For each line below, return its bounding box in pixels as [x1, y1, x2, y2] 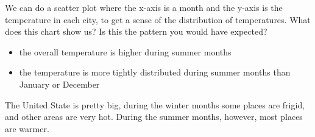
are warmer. [5, 122, 49, 135]
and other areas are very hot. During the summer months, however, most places [5, 110, 303, 123]
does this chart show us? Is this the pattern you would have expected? [5, 25, 267, 38]
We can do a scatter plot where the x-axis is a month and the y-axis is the [5, 1, 283, 13]
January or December [19, 77, 100, 90]
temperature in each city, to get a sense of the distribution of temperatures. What [5, 13, 311, 26]
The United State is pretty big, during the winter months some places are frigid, [5, 98, 305, 111]
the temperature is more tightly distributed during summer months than [19, 66, 291, 79]
